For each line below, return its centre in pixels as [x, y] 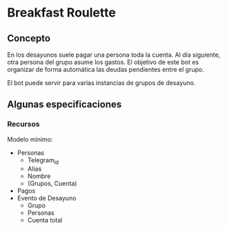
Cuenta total [45, 220]
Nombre [39, 176]
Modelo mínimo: [30, 139]
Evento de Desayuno [47, 198]
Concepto [29, 38]
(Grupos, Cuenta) [52, 184]
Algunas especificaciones [65, 105]
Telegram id [43, 161]
